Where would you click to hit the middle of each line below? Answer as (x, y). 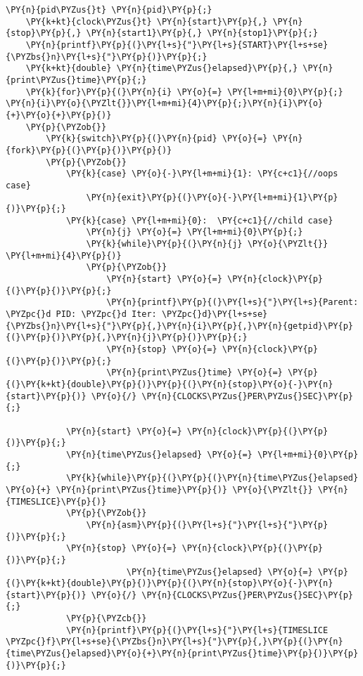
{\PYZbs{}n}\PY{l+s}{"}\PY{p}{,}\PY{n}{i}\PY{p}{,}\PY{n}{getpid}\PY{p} (179, 326)
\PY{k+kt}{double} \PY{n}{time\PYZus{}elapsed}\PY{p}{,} (162, 69)
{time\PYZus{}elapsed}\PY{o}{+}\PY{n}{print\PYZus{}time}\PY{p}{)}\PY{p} (182, 654)
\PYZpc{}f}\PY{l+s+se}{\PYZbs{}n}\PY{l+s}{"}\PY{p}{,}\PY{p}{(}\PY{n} (174, 642)
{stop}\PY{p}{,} (44, 33)
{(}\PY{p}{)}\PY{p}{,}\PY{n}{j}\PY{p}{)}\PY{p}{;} (127, 338)
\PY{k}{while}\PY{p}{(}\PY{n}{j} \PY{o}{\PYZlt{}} (207, 244)
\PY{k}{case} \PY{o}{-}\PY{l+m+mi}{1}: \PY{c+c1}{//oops (202, 174)
